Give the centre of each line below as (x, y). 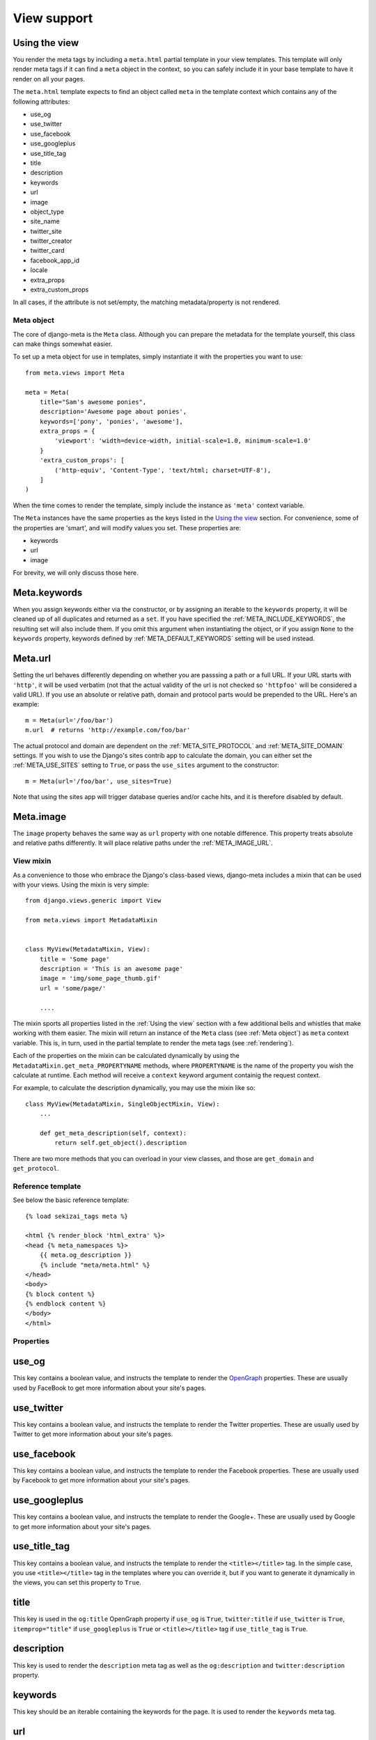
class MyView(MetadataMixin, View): (88, 949)
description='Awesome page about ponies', (113, 412)
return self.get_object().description (121, 1143)
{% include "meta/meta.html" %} (95, 1265)
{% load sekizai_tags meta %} (77, 1216)
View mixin (32, 861)
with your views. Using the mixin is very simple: (81, 885)
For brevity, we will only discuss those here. (76, 573)
